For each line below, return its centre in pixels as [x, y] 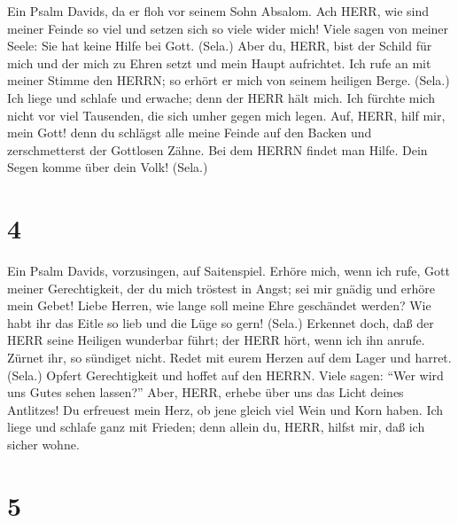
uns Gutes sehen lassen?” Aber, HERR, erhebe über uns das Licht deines [206, 392]
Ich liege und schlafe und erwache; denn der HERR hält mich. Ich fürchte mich [221, 97]
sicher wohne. [43, 444]
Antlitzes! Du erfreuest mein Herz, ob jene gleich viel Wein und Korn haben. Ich [225, 409]
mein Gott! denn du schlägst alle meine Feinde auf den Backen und [190, 133]
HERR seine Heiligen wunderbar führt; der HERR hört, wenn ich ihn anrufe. [216, 340]
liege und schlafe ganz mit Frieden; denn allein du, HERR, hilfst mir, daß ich [216, 427]
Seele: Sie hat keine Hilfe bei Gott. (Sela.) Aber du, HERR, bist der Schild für [220, 46]
